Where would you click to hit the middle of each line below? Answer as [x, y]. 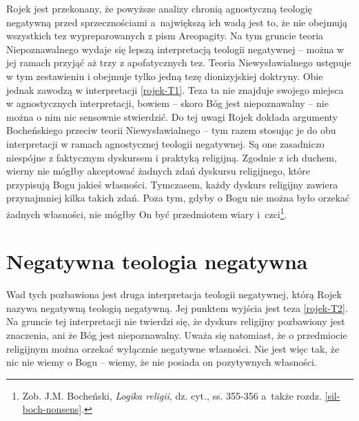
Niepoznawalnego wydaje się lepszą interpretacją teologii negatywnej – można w [175, 49]
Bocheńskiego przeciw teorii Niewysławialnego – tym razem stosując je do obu [171, 130]
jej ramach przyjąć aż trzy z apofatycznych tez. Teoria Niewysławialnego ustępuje [179, 62]
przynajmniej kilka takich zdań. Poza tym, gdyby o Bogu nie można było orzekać [178, 198]
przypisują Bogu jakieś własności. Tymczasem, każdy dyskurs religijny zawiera [172, 184]
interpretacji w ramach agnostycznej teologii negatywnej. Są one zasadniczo [165, 143]
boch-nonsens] [52, 409]
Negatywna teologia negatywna [157, 261]
